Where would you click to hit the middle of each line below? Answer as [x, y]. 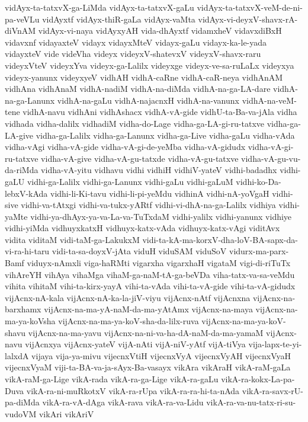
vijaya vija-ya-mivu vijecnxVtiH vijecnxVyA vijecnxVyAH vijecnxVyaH [161, 355]
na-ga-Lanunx [30, 100]
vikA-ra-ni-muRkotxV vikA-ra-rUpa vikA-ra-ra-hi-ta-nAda [133, 390]
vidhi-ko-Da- [259, 181]
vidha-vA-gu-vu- [271, 158]
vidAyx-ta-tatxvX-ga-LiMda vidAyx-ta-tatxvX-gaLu [100, 7]
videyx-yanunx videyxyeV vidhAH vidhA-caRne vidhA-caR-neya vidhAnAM [144, 77]
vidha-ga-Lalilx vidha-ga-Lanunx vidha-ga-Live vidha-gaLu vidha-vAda [165, 135]
